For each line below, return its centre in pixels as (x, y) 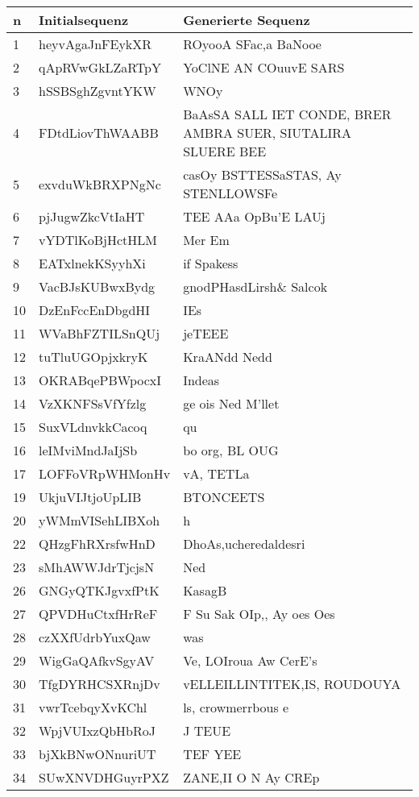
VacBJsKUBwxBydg (97, 286)
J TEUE (207, 731)
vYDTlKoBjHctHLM (98, 240)
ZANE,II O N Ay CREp (251, 777)
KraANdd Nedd (228, 357)
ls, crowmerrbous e (236, 707)
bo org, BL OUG (231, 450)
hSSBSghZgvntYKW (97, 91)
